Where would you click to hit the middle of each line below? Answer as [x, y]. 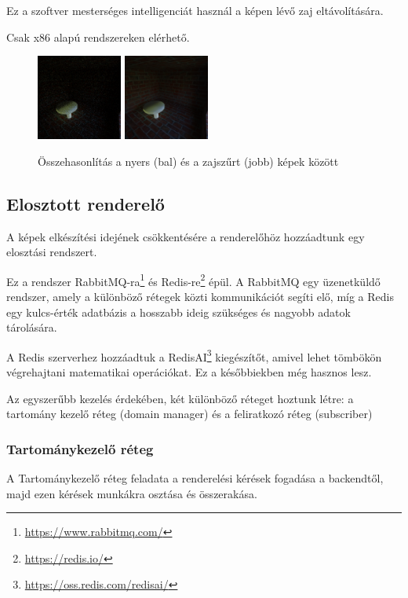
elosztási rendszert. [52, 252]
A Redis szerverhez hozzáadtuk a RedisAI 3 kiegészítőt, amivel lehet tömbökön [194, 355]
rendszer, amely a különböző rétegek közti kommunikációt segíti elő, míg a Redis [200, 297]
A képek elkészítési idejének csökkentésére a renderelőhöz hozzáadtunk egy [186, 236]
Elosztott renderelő [86, 203]
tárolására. [32, 327]
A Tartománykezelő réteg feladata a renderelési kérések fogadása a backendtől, [195, 478]
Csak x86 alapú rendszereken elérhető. [98, 37]
